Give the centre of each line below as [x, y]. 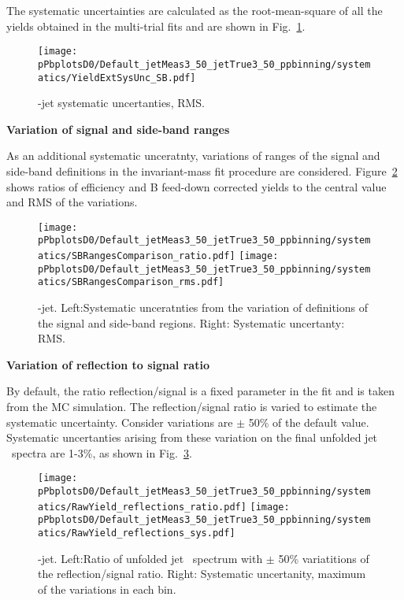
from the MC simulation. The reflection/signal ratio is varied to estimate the [192, 406]
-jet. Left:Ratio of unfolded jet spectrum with [150, 558]
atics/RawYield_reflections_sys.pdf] [137, 533]
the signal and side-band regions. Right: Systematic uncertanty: [191, 322]
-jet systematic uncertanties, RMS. [122, 103]
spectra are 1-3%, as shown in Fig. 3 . [102, 452]
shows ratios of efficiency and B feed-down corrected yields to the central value [196, 186]
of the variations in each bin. [107, 589]
